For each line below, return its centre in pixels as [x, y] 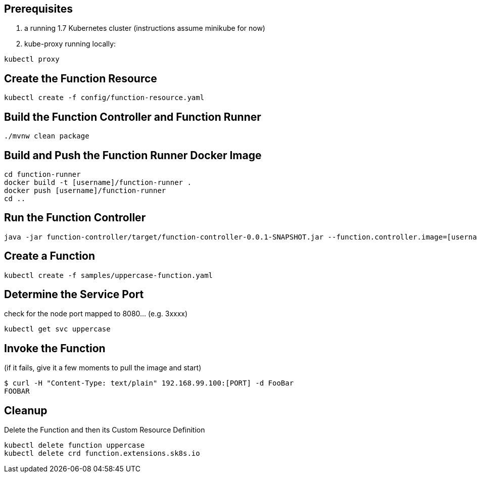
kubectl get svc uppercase [57, 329]
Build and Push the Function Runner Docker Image [133, 155]
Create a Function [50, 256]
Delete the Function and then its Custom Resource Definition [105, 430]
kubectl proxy [32, 59]
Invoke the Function [55, 348]
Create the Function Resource [81, 78]
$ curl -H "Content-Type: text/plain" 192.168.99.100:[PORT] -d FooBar [149, 383]
